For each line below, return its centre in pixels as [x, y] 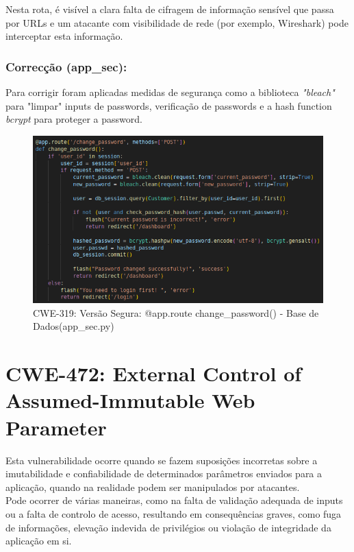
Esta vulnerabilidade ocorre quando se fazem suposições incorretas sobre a [162, 460]
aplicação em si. [39, 541]
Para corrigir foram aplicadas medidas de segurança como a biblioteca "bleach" [170, 92]
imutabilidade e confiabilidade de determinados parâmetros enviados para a [164, 473]
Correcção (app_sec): [66, 66]
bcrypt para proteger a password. [74, 119]
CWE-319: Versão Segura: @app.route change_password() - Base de [176, 312]
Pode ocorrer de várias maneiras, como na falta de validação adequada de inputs [174, 500]
